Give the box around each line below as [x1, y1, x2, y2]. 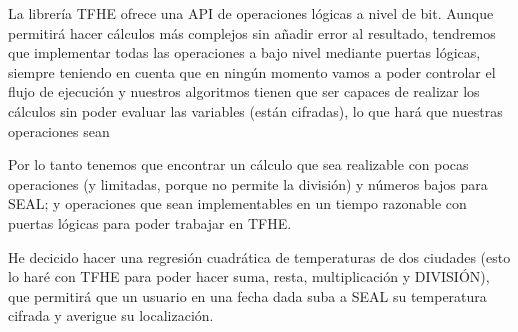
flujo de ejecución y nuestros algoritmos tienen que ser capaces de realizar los [8, 81, 480, 102]
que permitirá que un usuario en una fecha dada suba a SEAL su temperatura [8, 285, 487, 306]
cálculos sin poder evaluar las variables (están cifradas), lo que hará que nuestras [8, 100, 503, 121]
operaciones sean [8, 120, 110, 141]
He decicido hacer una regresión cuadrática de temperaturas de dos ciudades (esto [8, 246, 511, 267]
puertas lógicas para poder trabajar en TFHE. [8, 212, 292, 233]
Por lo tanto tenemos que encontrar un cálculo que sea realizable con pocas [8, 154, 469, 175]
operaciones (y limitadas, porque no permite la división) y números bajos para [8, 173, 488, 194]
